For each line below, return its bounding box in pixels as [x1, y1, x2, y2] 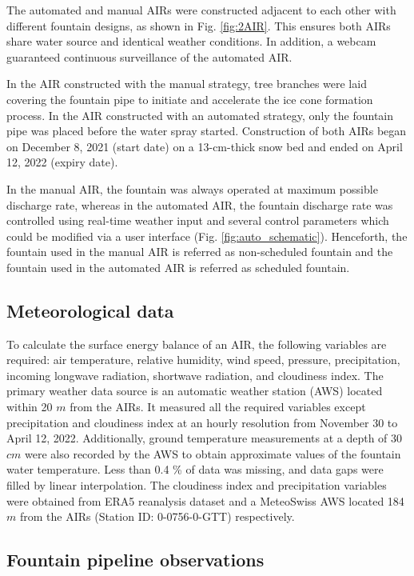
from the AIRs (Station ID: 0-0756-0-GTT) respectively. [19, 508, 295, 525]
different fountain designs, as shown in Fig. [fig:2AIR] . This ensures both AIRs [6, 17, 391, 34]
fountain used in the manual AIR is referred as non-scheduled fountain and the [6, 243, 393, 260]
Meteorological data [6, 298, 174, 322]
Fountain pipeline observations [6, 547, 265, 572]
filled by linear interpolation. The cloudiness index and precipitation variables [6, 477, 387, 494]
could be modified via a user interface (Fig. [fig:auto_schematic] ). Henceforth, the [6, 227, 408, 244]
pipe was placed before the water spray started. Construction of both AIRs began [6, 122, 407, 139]
